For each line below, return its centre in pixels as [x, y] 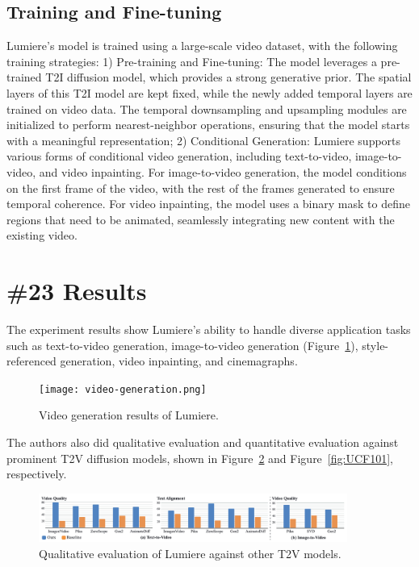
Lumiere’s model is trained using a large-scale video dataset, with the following [202, 46]
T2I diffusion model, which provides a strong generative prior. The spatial [228, 77]
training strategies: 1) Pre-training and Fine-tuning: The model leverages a [192, 61]
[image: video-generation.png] [123, 389]
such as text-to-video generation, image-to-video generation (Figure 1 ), [182, 345]
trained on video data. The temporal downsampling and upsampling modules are [207, 108]
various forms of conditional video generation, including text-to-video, [179, 156]
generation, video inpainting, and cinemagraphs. [179, 361]
